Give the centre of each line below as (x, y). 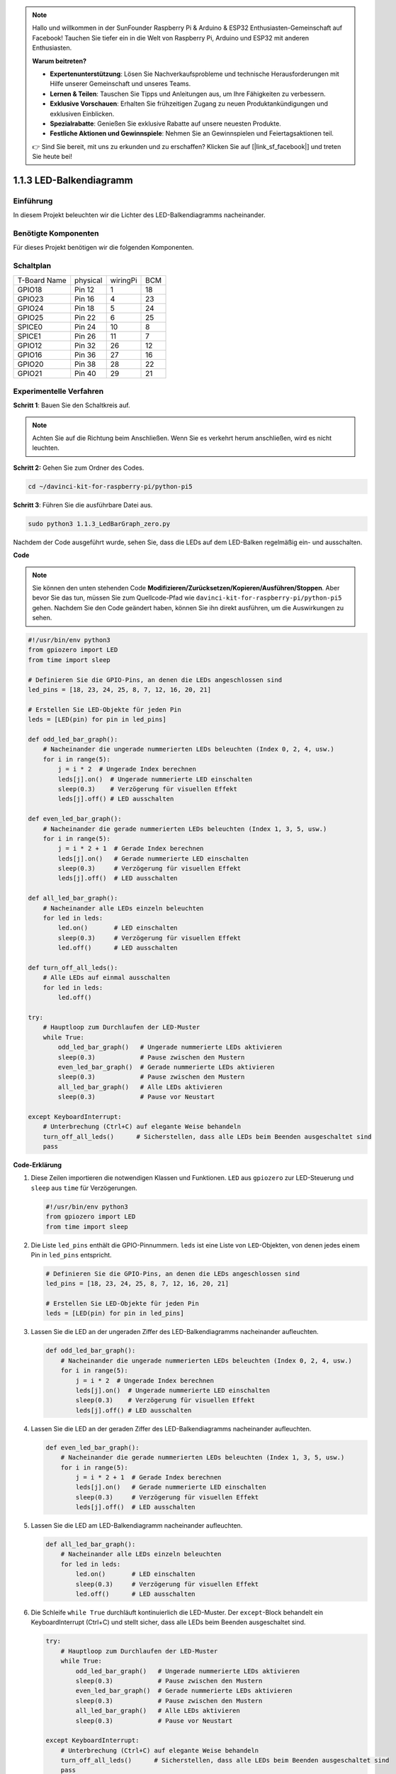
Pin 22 (85, 317)
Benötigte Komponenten (56, 233)
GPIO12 (30, 346)
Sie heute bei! (52, 157)
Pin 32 (85, 346)
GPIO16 (30, 355)
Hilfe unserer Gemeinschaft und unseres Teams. (120, 84)
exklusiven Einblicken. (82, 114)
